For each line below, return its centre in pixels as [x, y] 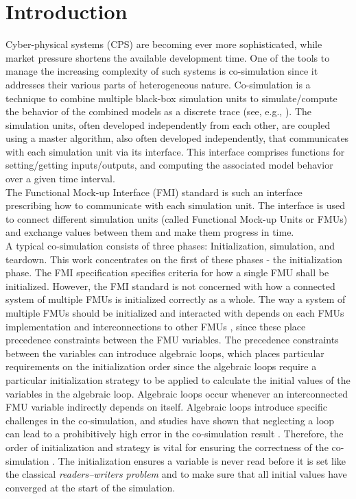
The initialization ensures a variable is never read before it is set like [202, 460]
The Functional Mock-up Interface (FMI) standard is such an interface [154, 192]
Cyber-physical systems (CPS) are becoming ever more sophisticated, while [164, 44]
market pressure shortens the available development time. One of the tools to [168, 57]
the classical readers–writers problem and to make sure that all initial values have [176, 474]
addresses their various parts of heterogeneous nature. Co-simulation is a [158, 84]
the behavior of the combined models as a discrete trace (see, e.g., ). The [159, 111]
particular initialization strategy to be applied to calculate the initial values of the [178, 379]
